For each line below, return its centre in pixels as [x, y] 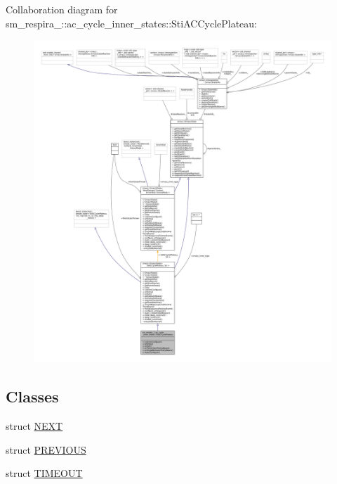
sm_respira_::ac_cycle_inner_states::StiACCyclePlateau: [132, 23]
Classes [32, 396]
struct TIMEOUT [44, 473]
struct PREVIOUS [46, 449]
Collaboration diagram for [62, 9]
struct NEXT [34, 425]
